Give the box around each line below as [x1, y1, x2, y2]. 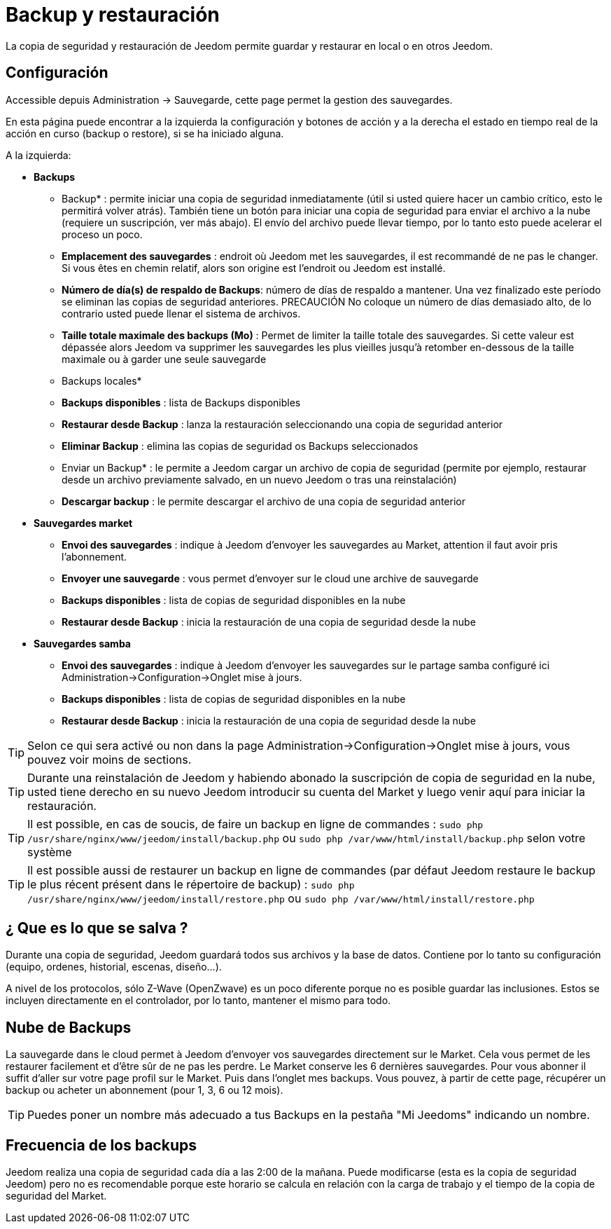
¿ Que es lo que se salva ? [6, 919, 188, 938]
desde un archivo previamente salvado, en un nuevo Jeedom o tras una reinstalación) [62, 473, 457, 486]
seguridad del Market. [6, 1190, 107, 1202]
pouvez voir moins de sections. [27, 752, 192, 767]
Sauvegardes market [34, 516, 133, 529]
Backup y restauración [6, 3, 220, 27]
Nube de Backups [6, 1018, 132, 1036]
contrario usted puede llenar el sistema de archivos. [62, 307, 301, 320]
